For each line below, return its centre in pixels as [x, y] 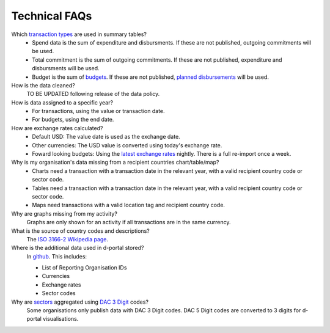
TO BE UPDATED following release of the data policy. [93, 94]
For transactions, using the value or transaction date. [98, 111]
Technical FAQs [52, 16]
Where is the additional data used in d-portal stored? [78, 248]
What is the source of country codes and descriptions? [80, 231]
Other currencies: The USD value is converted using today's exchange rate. [127, 145]
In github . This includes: [57, 256]
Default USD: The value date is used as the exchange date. [106, 137]
